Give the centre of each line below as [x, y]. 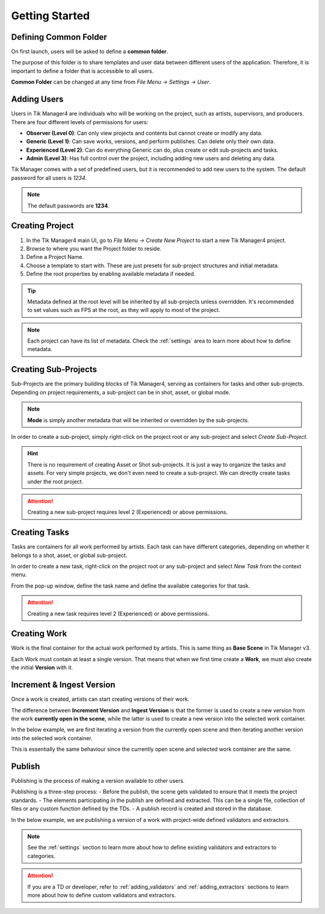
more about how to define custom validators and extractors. [102, 895]
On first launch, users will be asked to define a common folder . [90, 52]
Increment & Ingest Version [63, 685]
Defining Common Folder [59, 37]
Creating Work [39, 634]
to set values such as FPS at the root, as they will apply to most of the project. [124, 310]
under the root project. [55, 481]
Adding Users [37, 99]
